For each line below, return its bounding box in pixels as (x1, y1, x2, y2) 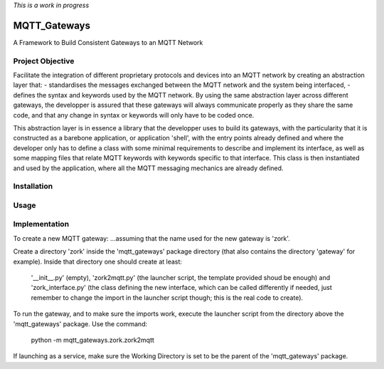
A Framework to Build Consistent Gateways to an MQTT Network (13, 38, 203, 46)
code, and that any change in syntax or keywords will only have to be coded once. (13, 110, 255, 119)
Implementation (13, 219, 70, 229)
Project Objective (13, 56, 75, 66)
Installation (13, 182, 53, 192)
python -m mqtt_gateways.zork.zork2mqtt (31, 336, 154, 344)
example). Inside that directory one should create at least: (13, 257, 183, 266)
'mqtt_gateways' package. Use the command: (13, 319, 148, 328)
